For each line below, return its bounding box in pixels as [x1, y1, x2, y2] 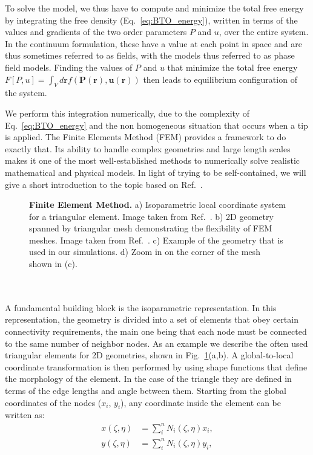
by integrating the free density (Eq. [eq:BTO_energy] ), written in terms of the [5, 13, 298, 26]
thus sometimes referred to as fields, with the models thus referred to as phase [5, 49, 295, 62]
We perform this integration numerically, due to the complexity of [5, 106, 249, 119]
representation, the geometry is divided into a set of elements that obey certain [5, 313, 298, 326]
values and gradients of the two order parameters [5, 25, 187, 38]
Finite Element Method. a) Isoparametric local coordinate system [29, 198, 286, 211]
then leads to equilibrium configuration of [143, 73, 297, 85]
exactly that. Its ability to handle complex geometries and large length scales [5, 142, 291, 155]
